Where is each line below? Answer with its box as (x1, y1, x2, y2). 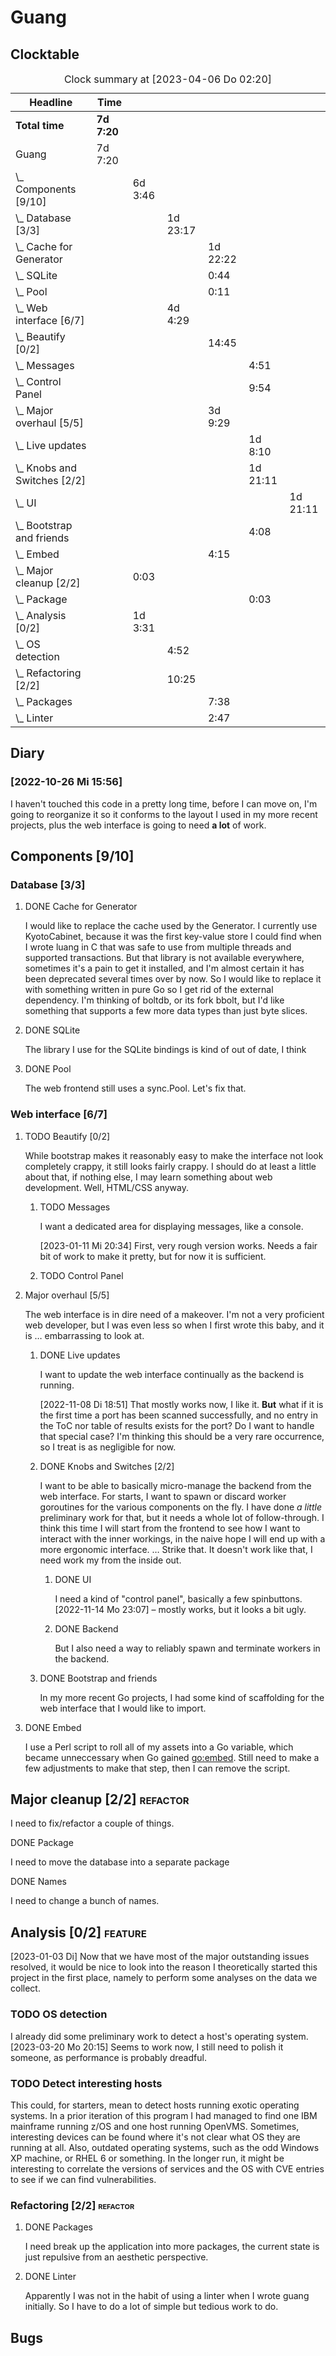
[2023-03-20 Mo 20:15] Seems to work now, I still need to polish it (10, 2041, 284, 2053)
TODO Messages (39, 1201, 111, 1213)
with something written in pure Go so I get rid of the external (24, 984, 274, 996)
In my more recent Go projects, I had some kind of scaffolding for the (39, 1691, 325, 1703)
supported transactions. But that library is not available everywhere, (24, 952, 305, 964)
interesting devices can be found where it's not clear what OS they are (10, 2131, 301, 2143)
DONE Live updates (39, 1349, 121, 1361)
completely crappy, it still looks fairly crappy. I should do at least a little (24, 1160, 317, 1172)
